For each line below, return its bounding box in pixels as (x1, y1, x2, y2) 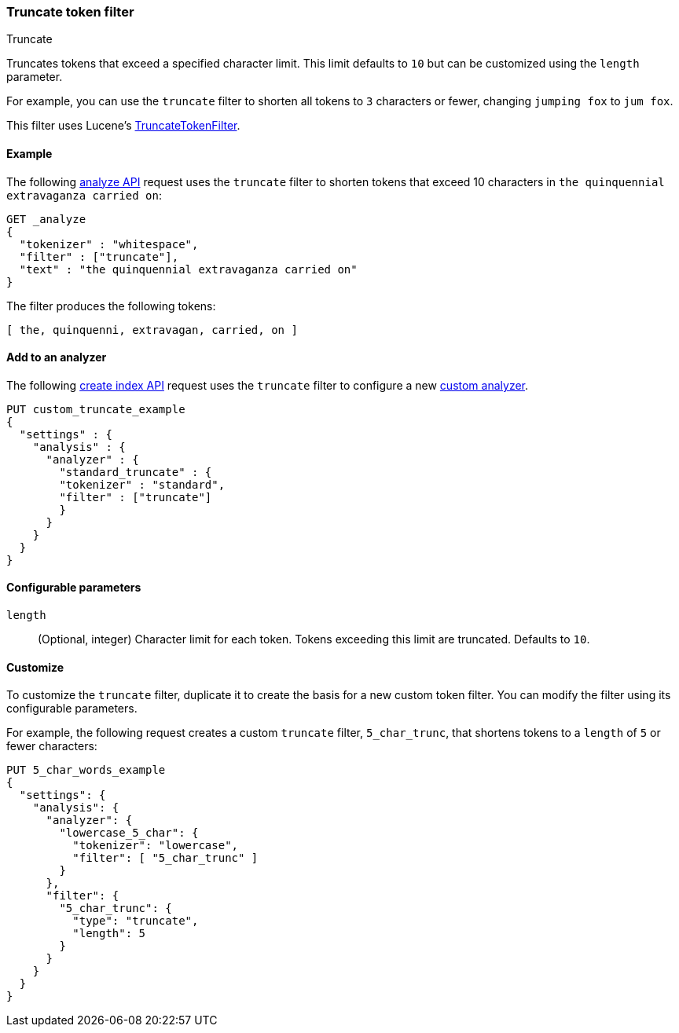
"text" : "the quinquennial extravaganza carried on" (19, 262, 358, 276)
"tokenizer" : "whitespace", (19, 237, 199, 251)
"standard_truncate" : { (59, 465, 212, 478)
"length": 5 (72, 927, 146, 940)
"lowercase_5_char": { (59, 826, 199, 840)
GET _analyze (6, 212, 86, 225)
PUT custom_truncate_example (6, 402, 185, 416)
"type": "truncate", (72, 914, 199, 928)
